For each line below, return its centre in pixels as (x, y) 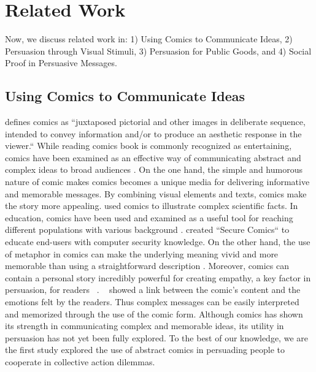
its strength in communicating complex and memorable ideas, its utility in (145, 326)
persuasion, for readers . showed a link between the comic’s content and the (153, 290)
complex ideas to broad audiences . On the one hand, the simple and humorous (154, 169)
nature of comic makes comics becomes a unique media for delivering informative (157, 182)
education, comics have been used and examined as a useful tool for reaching (149, 217)
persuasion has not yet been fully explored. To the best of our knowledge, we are (156, 337)
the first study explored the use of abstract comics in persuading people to (145, 350)
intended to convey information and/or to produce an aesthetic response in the (153, 133)
